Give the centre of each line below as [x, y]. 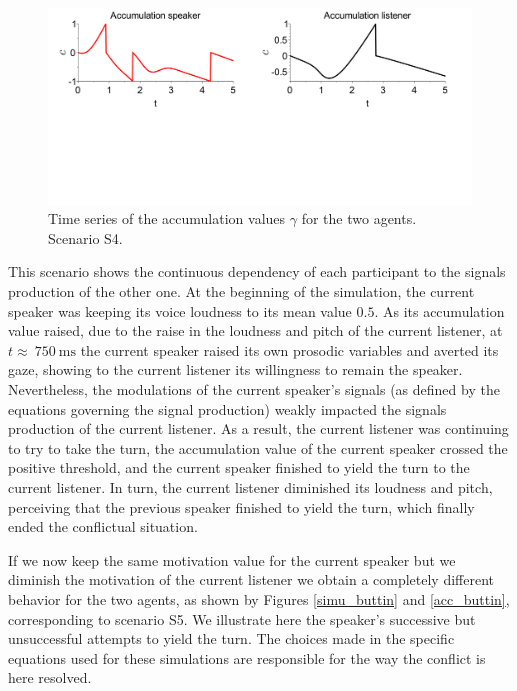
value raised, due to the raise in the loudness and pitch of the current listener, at [255, 330]
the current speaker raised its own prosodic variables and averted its [289, 349]
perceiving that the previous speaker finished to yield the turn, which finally [241, 506]
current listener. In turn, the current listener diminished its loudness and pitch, [250, 486]
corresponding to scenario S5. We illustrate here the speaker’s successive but [242, 618]
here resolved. [50, 677]
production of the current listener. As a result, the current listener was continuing [258, 428]
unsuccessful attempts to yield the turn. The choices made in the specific [231, 638]
